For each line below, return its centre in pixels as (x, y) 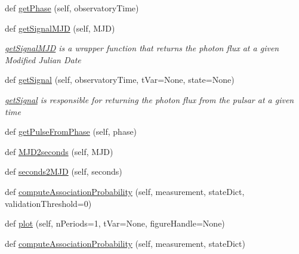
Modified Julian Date (43, 59)
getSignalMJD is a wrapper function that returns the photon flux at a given (142, 48)
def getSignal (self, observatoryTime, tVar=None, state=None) (120, 80)
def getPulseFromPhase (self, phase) (71, 131)
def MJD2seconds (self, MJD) (59, 151)
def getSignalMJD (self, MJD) (60, 28)
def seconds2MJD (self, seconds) (64, 171)
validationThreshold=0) (48, 203)
